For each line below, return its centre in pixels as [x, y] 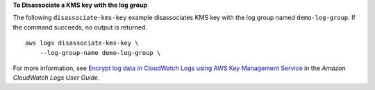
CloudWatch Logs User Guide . [56, 78]
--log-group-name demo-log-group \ [100, 53]
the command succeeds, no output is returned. [80, 27]
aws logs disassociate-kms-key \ [82, 43]
